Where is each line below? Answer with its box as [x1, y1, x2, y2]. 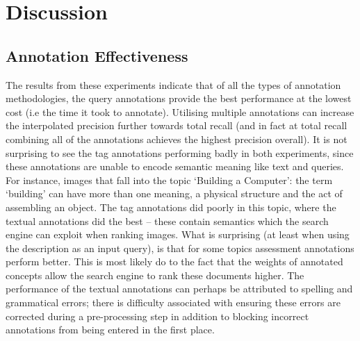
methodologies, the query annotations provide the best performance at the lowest [6, 91, 352, 106]
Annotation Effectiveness [6, 44, 188, 66]
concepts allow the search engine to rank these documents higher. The [6, 267, 304, 282]
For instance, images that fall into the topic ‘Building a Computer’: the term [6, 172, 333, 187]
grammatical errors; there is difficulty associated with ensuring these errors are [6, 295, 341, 310]
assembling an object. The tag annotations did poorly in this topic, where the [6, 199, 336, 214]
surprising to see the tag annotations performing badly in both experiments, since [6, 145, 354, 160]
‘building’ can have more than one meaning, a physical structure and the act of [6, 186, 343, 201]
